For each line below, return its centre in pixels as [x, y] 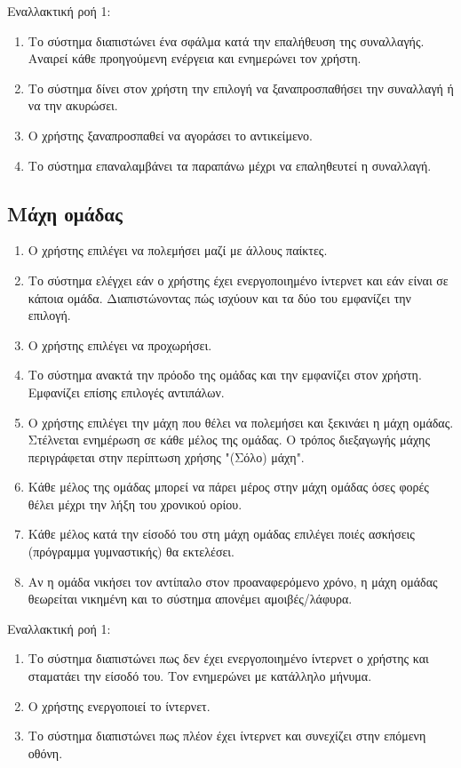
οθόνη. [45, 752]
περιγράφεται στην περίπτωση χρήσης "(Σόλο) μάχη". [166, 456]
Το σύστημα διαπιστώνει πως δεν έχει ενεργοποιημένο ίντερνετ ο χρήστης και [228, 658]
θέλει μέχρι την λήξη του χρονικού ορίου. [135, 504]
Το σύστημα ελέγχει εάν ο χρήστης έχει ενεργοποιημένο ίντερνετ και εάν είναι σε [238, 280]
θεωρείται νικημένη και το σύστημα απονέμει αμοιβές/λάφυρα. [190, 599]
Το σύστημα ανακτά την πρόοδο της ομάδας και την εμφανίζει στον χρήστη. [225, 375]
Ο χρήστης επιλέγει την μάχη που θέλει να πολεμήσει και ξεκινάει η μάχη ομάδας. [241, 422]
